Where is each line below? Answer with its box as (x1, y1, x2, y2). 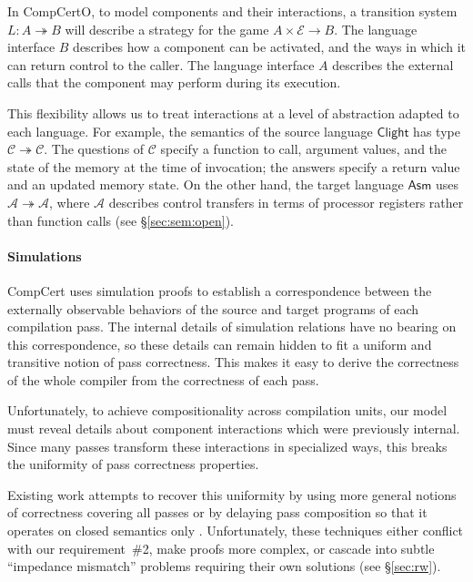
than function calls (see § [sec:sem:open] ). (7, 210, 234, 230)
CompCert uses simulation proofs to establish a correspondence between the (7, 281, 432, 300)
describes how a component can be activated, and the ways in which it (73, 37, 467, 56)
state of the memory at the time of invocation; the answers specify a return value (7, 157, 460, 176)
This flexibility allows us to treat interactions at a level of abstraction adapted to (7, 103, 459, 122)
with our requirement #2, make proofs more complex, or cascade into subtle (7, 538, 435, 557)
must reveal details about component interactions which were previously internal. (7, 419, 460, 438)
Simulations (7, 246, 82, 265)
